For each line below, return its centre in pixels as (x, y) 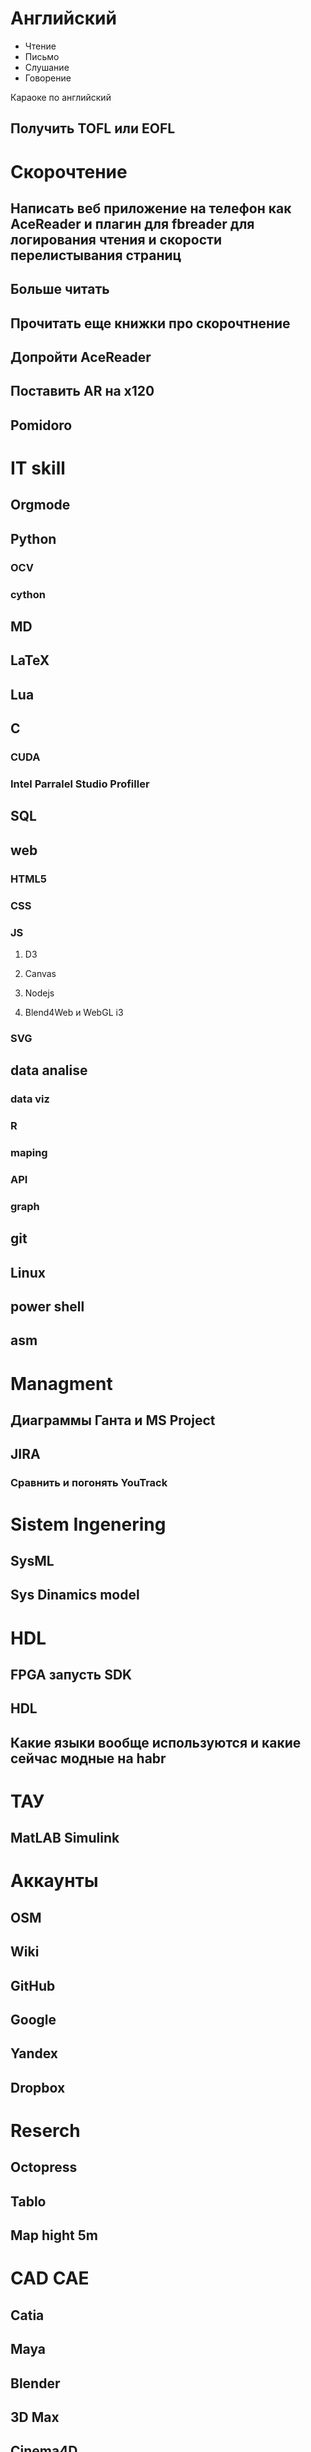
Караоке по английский (61, 97)
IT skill (38, 468)
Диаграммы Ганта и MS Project (113, 1420)
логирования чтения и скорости (116, 239)
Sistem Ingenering (88, 1524)
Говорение (48, 78)
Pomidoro (41, 425)
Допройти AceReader (81, 357)
